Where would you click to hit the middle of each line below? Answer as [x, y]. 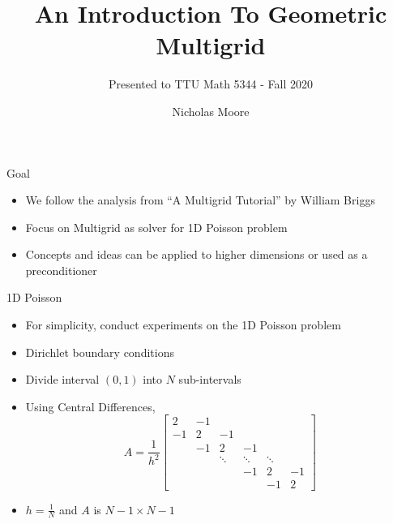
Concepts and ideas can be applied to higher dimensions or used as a [196, 254]
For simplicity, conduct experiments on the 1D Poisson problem [183, 325]
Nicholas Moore [211, 111]
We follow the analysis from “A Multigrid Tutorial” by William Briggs [200, 200]
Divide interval [62, 379]
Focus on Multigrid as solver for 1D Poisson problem [156, 227]
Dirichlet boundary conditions [100, 352]
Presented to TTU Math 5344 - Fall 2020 [211, 84]
